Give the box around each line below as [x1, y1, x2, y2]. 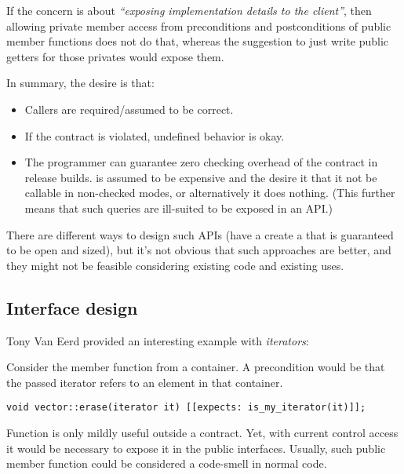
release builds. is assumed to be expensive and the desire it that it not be [24, 169, 377, 185]
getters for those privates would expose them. [6, 48, 224, 64]
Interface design [6, 295, 138, 319]
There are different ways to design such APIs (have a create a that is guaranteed [6, 226, 394, 242]
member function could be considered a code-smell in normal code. [6, 455, 327, 472]
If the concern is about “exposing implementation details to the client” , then [6, 2, 372, 18]
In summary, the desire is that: [6, 75, 155, 91]
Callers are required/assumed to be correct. [24, 100, 234, 117]
